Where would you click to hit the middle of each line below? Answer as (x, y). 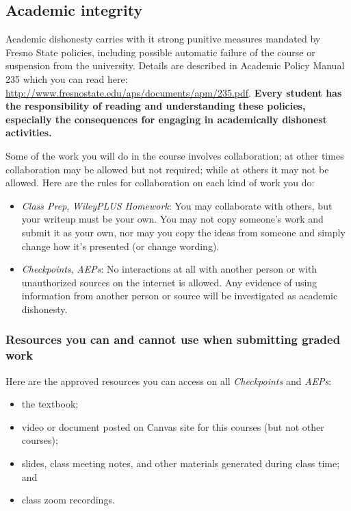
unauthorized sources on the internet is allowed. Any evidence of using (169, 282)
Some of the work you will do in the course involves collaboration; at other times (175, 155)
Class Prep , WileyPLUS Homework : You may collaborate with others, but (177, 205)
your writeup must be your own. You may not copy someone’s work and (172, 219)
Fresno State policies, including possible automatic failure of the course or (160, 52)
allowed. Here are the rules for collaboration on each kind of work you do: (160, 183)
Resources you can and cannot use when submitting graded (173, 339)
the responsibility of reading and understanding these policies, (156, 106)
